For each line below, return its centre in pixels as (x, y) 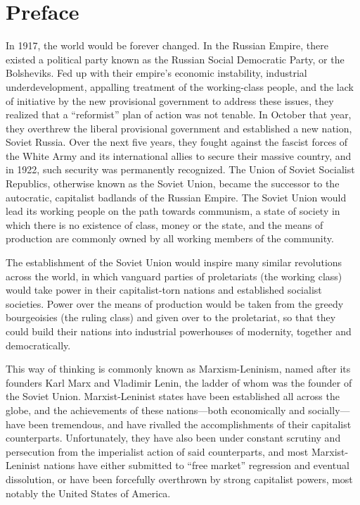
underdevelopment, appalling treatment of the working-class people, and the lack (180, 86)
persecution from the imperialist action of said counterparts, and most (157, 451)
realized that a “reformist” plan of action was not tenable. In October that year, (179, 114)
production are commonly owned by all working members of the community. (170, 238)
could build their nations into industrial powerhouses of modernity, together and (179, 331)
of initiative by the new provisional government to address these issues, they (170, 100)
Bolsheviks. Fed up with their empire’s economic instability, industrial (156, 73)
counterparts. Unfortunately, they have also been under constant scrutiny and (173, 438)
